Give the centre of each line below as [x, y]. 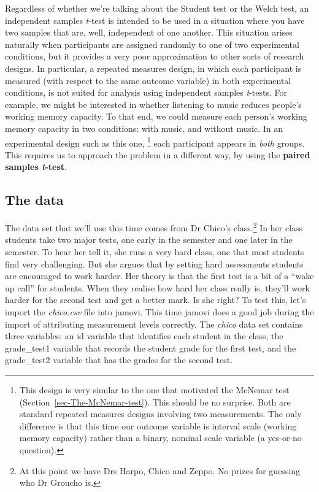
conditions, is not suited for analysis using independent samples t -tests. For [146, 92]
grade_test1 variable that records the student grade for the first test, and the [151, 348]
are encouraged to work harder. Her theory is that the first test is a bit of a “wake [159, 276]
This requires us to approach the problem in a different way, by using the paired [158, 154]
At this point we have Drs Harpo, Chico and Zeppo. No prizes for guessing [160, 470]
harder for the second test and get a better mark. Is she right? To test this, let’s [156, 300]
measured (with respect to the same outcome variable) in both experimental [148, 80]
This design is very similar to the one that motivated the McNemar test [154, 389]
